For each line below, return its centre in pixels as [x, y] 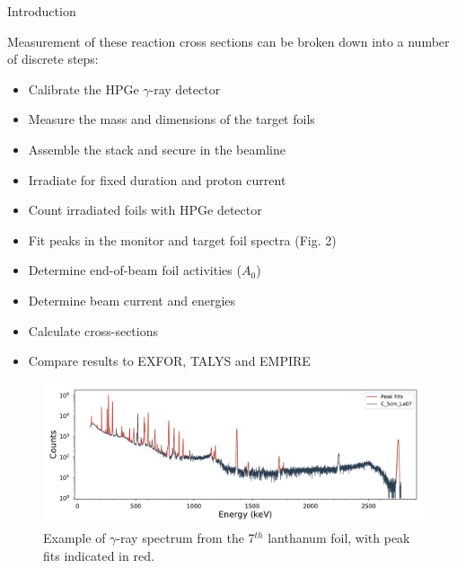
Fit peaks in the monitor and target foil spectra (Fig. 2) [182, 240]
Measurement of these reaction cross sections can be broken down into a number [228, 41]
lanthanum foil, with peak [339, 538]
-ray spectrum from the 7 [185, 538]
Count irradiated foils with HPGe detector [145, 210]
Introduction [42, 11]
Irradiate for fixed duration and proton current [157, 179]
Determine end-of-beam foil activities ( [135, 270]
